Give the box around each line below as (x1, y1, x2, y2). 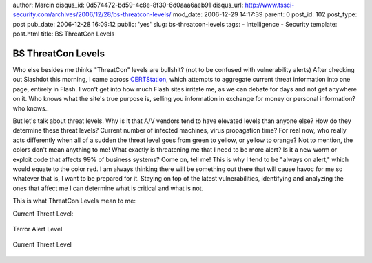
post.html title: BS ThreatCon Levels (12, 30, 115, 38)
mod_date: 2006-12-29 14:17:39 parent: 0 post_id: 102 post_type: (172, 10, 358, 19)
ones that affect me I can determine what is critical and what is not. (12, 184, 204, 192)
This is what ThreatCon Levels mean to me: (12, 196, 136, 205)
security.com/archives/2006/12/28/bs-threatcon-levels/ (12, 10, 172, 19)
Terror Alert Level (12, 225, 63, 233)
